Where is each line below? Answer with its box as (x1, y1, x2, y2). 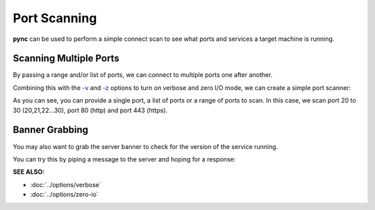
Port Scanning (12, 10, 97, 26)
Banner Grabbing (12, 124, 88, 136)
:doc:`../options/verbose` (30, 180, 101, 189)
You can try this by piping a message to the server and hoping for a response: (12, 155, 236, 163)
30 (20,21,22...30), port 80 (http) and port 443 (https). (12, 106, 168, 114)
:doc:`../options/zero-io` (30, 191, 99, 199)
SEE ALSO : (12, 168, 45, 176)
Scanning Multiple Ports (12, 53, 119, 64)
